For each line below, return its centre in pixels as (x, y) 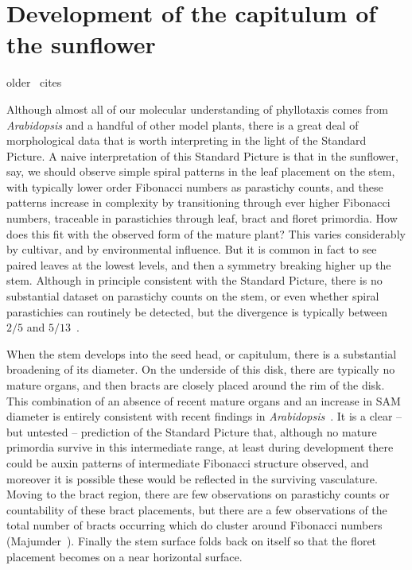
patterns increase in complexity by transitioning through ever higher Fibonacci (198, 202)
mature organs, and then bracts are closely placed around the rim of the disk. (196, 385)
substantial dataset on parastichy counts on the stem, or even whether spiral (193, 296)
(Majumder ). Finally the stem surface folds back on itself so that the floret (192, 540)
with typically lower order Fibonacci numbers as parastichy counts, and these (195, 186)
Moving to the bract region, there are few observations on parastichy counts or (198, 494)
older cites (34, 82)
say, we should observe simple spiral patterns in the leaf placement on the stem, (201, 171)
